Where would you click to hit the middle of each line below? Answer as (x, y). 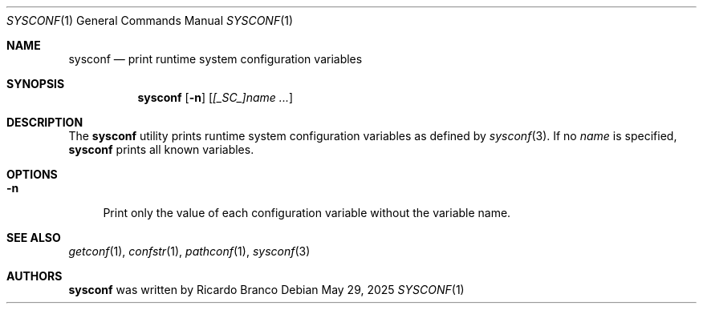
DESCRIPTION (45, 122)
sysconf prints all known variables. (161, 149)
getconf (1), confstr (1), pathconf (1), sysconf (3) (189, 251)
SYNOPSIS (36, 84)
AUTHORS (35, 276)
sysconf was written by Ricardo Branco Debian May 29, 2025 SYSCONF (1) (266, 290)
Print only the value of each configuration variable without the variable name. (307, 213)
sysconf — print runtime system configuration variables (215, 59)
